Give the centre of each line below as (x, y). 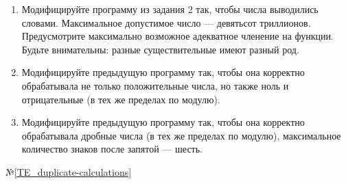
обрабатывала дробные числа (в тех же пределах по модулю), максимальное (181, 135)
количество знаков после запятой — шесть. (112, 149)
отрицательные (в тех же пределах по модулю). (121, 99)
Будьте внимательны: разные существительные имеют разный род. (160, 49)
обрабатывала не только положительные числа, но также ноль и (155, 85)
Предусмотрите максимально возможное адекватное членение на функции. (177, 36)
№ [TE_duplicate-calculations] (69, 171)
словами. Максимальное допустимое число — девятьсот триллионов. (166, 22)
